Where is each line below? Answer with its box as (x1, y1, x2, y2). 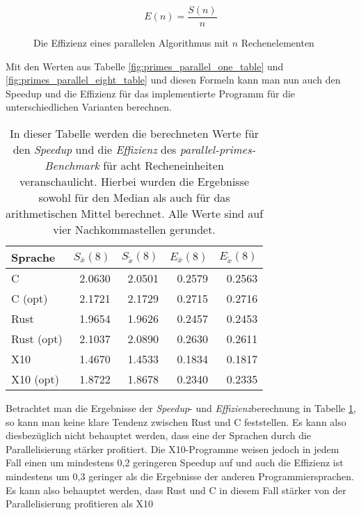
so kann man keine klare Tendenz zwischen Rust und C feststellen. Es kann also (6, 414, 346, 429)
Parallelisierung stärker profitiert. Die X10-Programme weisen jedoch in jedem (6, 441, 339, 456)
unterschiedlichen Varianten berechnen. (6, 100, 172, 114)
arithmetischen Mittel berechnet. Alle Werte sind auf (6, 205, 264, 222)
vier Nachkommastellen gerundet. (53, 221, 216, 238)
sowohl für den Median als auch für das (38, 189, 230, 206)
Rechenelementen (241, 35, 314, 50)
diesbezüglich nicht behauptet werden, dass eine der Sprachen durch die (6, 428, 312, 443)
